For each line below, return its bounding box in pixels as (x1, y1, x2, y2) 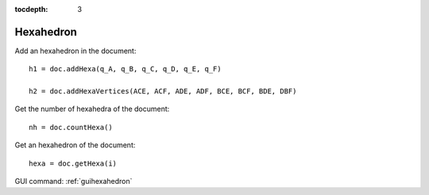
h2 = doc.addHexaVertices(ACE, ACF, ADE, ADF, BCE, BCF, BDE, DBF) (29, 87, 297, 96)
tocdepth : (14, 5, 48, 13)
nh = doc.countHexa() (29, 123, 113, 132)
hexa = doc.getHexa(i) (29, 159, 118, 168)
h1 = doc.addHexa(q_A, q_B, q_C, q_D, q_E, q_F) (29, 64, 222, 74)
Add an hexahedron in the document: (14, 46, 137, 55)
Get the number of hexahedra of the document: (14, 104, 170, 114)
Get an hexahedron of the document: (14, 140, 136, 150)
